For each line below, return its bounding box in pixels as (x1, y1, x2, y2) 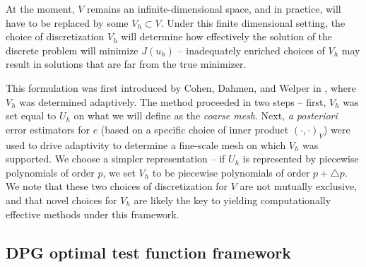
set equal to (6, 108, 57, 123)
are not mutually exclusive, (240, 179, 357, 194)
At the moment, (6, 1, 75, 16)
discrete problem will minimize (6, 42, 138, 57)
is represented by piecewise (242, 151, 359, 166)
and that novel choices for (6, 192, 117, 207)
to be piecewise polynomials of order (152, 165, 310, 179)
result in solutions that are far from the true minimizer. (6, 57, 247, 71)
